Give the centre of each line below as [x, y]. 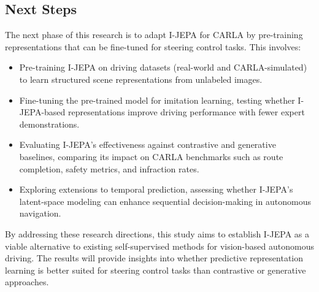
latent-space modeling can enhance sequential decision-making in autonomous [165, 201]
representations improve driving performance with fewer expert [186, 112]
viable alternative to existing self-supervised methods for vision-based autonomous [159, 246]
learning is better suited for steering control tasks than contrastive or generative [156, 270]
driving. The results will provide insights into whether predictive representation [154, 258]
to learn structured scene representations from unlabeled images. [141, 79]
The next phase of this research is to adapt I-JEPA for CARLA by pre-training [154, 35]
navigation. [40, 213]
